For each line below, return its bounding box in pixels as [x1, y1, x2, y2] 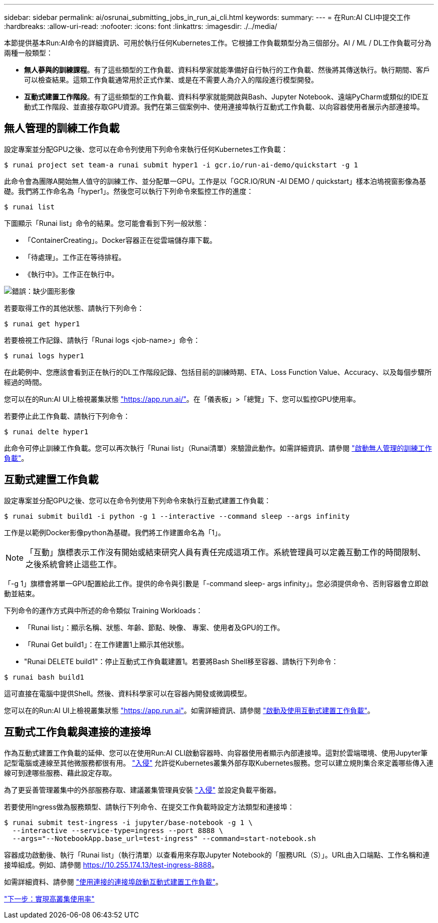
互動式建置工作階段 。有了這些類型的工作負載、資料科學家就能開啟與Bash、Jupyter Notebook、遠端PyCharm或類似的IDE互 [24, 92, 428, 101]
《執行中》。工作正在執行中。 [24, 269, 118, 278]
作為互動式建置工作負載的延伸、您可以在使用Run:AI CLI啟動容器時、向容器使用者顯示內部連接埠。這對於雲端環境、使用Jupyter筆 [4, 748, 428, 757]
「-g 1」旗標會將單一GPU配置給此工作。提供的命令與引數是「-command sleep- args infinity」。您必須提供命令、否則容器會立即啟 [4, 579, 428, 588]
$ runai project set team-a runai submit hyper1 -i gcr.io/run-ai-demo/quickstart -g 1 [4, 160, 358, 169]
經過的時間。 [4, 377, 46, 386]
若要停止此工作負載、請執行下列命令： [4, 411, 130, 420]
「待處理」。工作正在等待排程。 [24, 252, 125, 261]
